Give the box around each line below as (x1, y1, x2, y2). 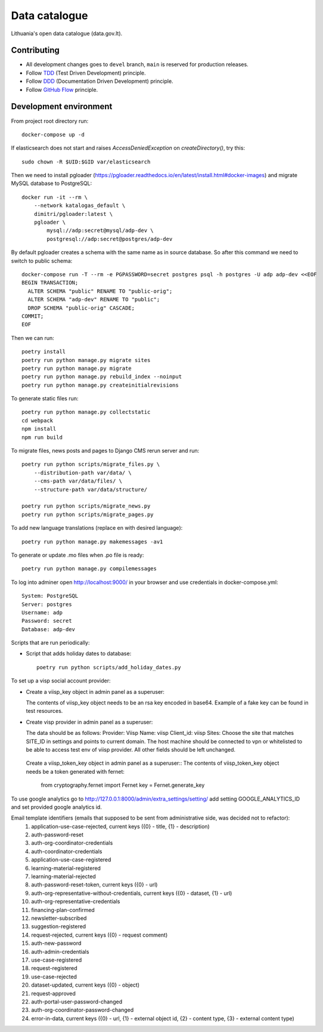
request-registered (31, 965, 77, 972)
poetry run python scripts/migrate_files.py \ (21, 461, 160, 468)
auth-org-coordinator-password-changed (31, 1006, 134, 1014)
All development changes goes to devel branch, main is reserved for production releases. (26, 61, 249, 68)
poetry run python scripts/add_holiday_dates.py (36, 664, 181, 671)
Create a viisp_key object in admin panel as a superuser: (26, 688, 165, 695)
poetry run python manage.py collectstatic (21, 409, 151, 416)
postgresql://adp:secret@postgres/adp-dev (46, 236, 173, 242)
